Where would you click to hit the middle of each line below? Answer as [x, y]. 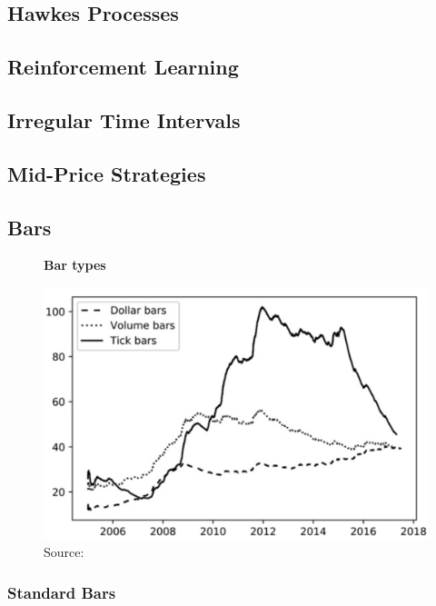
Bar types [75, 265]
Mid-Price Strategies [107, 173]
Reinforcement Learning [123, 67]
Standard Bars [62, 592]
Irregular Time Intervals [124, 119]
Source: [64, 552]
